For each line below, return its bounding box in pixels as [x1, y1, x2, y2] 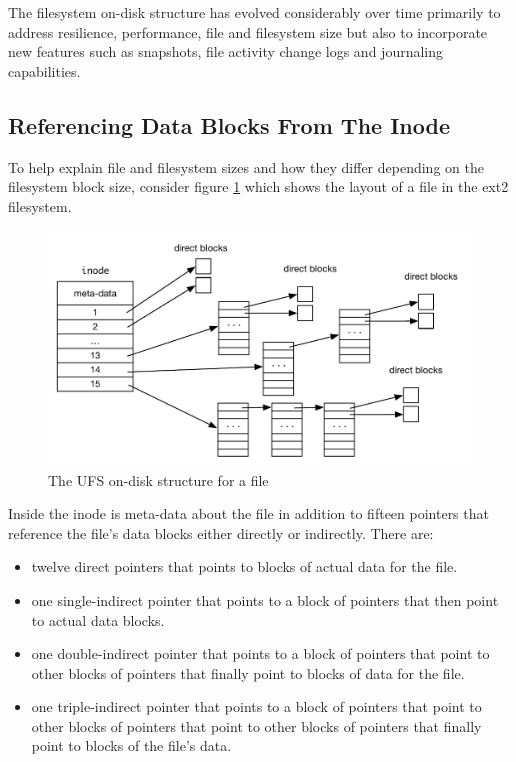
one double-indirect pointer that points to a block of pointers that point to [31, 643, 490, 664]
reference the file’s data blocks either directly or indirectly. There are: [8, 522, 434, 543]
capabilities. [8, 60, 81, 81]
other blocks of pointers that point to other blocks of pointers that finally [31, 715, 482, 736]
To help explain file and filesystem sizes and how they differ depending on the [8, 156, 484, 177]
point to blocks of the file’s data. [31, 735, 232, 756]
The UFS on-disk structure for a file [48, 469, 269, 490]
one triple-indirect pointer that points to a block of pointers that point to [31, 696, 482, 717]
